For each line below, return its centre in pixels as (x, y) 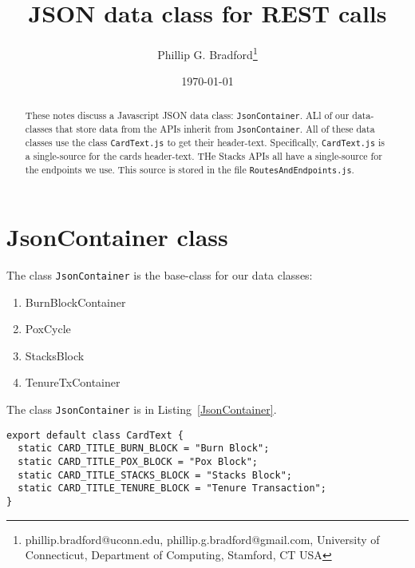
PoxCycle (48, 329)
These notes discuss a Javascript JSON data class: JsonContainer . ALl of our (187, 115)
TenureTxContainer (73, 382)
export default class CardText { (95, 435)
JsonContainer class (117, 236)
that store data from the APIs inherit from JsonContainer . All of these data (215, 128)
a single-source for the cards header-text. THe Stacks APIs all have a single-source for (204, 156)
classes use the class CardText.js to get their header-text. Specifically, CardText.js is (205, 143)
